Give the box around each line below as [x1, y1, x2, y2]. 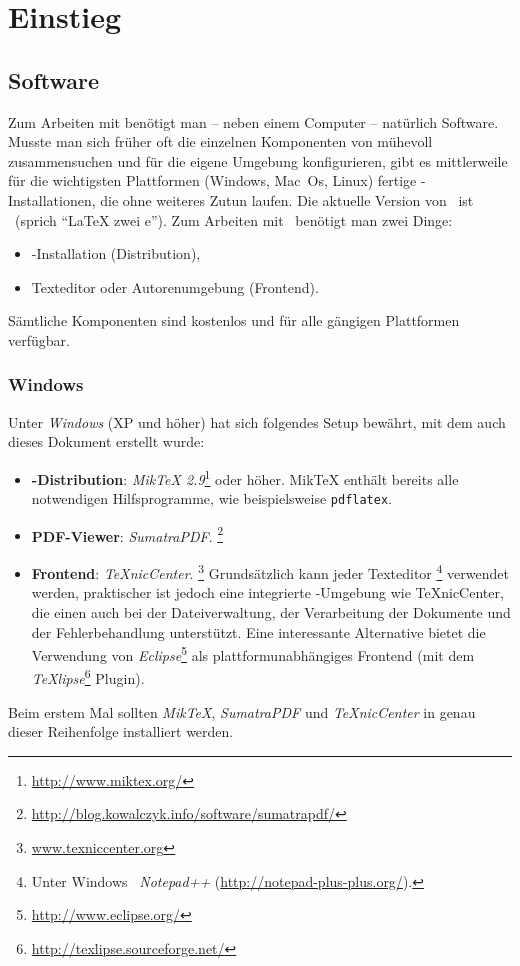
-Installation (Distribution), [31, 243, 201, 264]
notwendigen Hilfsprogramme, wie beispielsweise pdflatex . [31, 488, 393, 509]
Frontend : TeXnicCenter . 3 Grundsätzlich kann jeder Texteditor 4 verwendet [31, 560, 509, 583]
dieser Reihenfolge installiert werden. [8, 721, 234, 742]
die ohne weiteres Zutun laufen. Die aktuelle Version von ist [100, 189, 474, 210]
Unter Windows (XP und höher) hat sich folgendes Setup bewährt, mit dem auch [8, 411, 506, 432]
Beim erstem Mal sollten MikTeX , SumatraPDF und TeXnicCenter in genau [8, 701, 476, 722]
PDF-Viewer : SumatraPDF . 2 [31, 522, 224, 546]
